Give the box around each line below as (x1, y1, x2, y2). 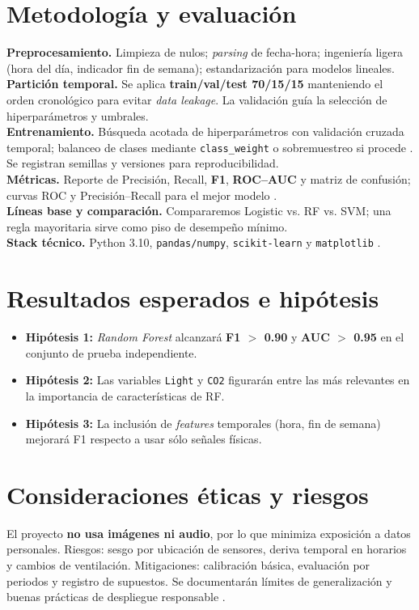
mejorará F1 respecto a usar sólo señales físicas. (25, 430, 262, 447)
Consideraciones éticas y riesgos (6, 477, 369, 510)
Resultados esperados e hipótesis (6, 282, 379, 315)
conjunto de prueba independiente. (25, 344, 197, 361)
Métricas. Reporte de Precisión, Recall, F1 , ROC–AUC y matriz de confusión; (6, 170, 411, 187)
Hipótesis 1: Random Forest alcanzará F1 (25, 328, 241, 345)
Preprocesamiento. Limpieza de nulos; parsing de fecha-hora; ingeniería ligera (6, 44, 403, 61)
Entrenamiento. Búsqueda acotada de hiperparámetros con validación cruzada (6, 123, 404, 140)
